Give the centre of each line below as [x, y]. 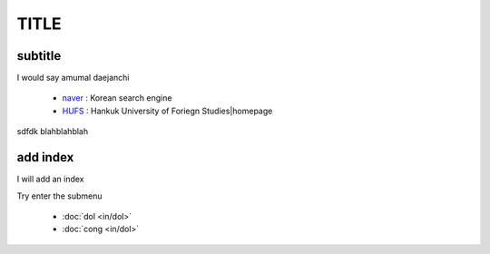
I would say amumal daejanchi [73, 78]
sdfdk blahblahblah [53, 132]
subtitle [39, 56]
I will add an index [51, 179]
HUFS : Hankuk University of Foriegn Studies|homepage [167, 111]
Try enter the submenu [59, 196]
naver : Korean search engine [117, 98]
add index [45, 157]
